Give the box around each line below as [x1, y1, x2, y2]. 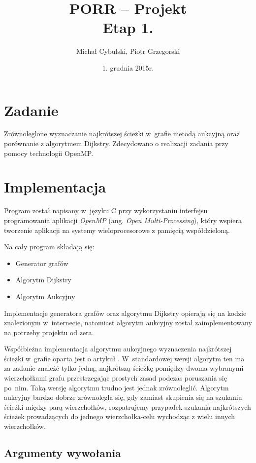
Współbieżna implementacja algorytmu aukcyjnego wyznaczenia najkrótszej [4, 344, 232, 354]
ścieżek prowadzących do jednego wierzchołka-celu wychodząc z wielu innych [4, 411, 235, 422]
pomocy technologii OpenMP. [4, 148, 94, 158]
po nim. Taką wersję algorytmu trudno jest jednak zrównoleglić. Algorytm [4, 382, 229, 392]
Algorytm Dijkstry [15, 274, 71, 285]
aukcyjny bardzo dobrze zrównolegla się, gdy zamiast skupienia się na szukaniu [4, 392, 242, 402]
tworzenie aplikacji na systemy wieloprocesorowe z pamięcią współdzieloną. [4, 225, 230, 235]
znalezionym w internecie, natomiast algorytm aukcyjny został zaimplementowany [4, 317, 252, 328]
